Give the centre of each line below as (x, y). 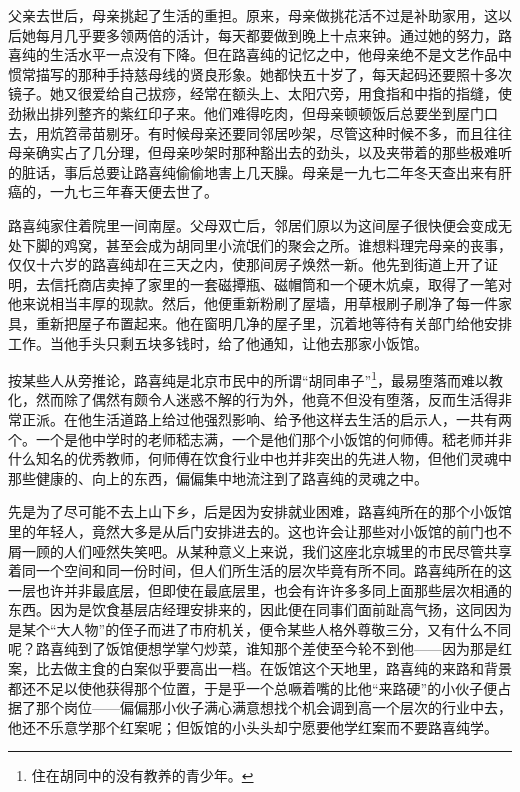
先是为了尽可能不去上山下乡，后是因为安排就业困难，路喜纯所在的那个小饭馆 (260, 511)
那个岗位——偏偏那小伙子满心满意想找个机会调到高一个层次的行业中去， (273, 707)
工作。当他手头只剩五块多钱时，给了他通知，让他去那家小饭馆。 (218, 342)
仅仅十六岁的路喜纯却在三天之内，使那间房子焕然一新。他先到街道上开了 (246, 264)
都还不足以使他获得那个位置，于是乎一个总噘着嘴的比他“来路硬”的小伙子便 (253, 687)
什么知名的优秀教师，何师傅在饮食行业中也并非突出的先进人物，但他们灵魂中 (260, 458)
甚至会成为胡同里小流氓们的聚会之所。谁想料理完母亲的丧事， (308, 244)
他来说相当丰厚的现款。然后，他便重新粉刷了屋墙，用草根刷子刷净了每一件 (253, 303)
